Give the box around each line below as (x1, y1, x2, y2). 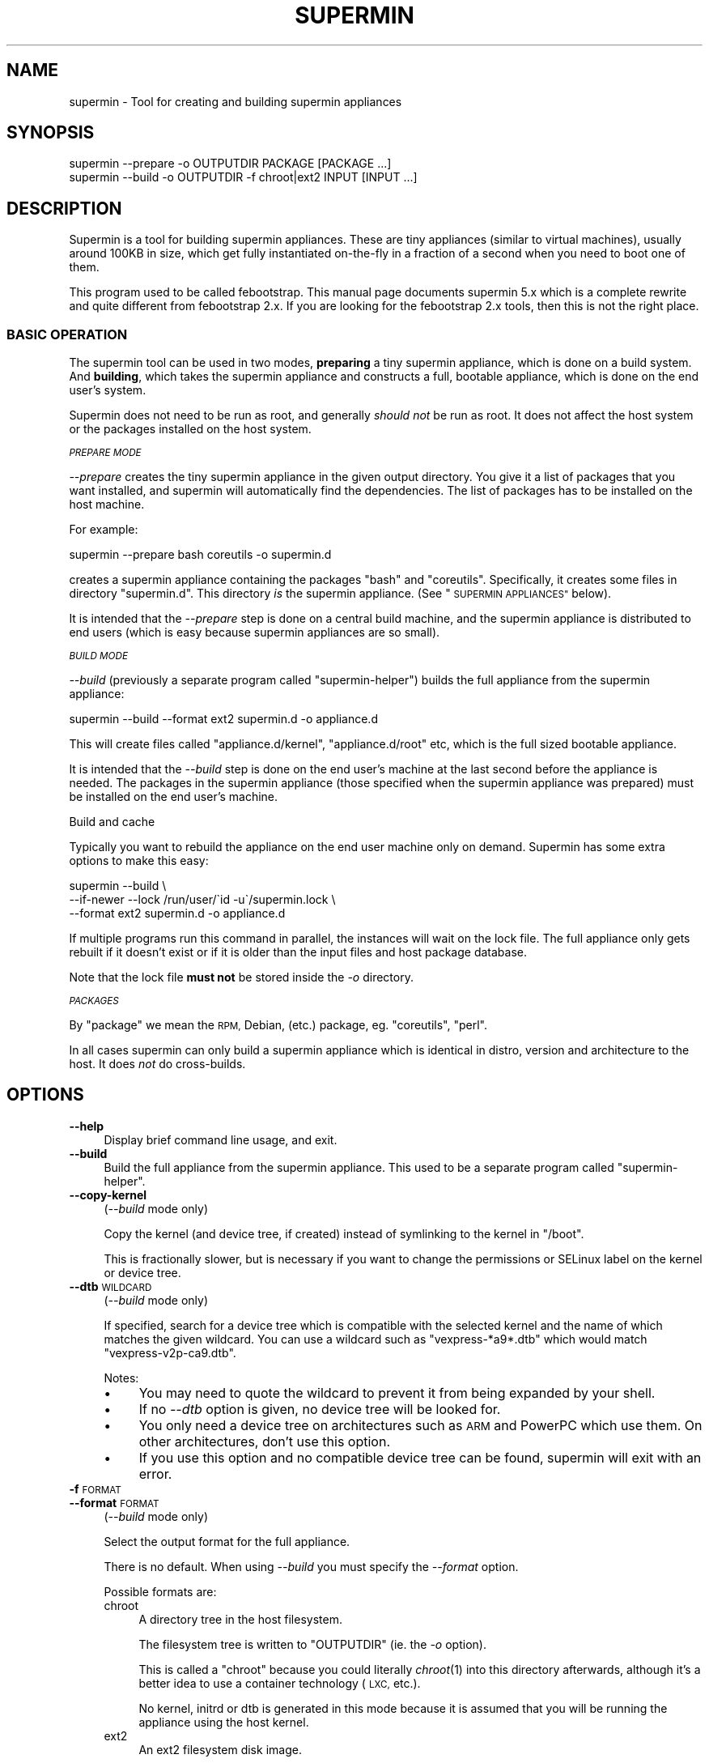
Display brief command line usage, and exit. (104, 1132, 338, 1147)
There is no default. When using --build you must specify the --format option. (104, 1559, 519, 1573)
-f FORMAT (69, 1481, 121, 1496)
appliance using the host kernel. (138, 1714, 309, 1729)
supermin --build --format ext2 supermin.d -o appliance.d (69, 712, 378, 726)
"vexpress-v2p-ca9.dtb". (104, 1345, 236, 1360)
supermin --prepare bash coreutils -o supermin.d (69, 547, 332, 562)
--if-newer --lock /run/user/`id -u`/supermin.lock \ (69, 892, 336, 907)
